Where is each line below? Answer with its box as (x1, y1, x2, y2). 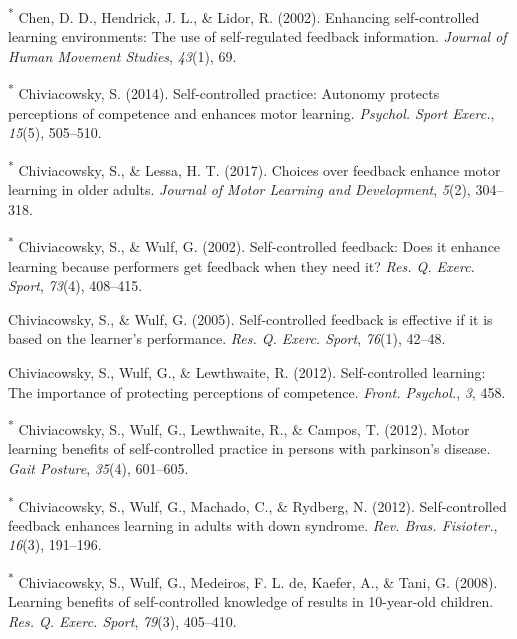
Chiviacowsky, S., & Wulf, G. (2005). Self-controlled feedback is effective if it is (8, 308, 493, 329)
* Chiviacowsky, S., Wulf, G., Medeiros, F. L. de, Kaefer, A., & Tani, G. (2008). (8, 569, 498, 592)
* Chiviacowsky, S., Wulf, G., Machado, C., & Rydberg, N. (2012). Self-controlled (8, 492, 507, 516)
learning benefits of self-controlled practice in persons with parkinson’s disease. (8, 438, 491, 459)
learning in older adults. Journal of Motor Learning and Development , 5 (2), (8, 179, 471, 200)
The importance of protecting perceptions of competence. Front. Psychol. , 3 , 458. (8, 381, 506, 402)
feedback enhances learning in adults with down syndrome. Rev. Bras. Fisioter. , (8, 514, 498, 535)
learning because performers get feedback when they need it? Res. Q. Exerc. (8, 255, 475, 276)
